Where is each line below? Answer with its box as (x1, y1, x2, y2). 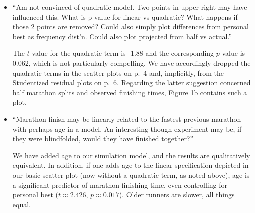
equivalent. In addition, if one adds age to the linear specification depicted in (12, 160, 249, 170)
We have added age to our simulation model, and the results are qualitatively (12, 150, 250, 160)
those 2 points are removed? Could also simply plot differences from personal (12, 21, 249, 32)
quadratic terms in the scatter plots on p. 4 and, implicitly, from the (12, 67, 224, 78)
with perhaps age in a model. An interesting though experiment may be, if (12, 123, 242, 134)
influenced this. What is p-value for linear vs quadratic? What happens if (12, 11, 238, 22)
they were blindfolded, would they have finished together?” (12, 133, 194, 144)
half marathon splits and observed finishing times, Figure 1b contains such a (12, 87, 247, 97)
